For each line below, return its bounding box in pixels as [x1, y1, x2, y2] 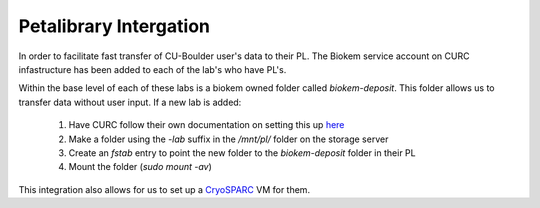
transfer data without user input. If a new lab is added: [18, 96, 242, 108]
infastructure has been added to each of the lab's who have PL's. [18, 63, 287, 75]
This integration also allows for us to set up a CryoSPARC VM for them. [18, 183, 310, 195]
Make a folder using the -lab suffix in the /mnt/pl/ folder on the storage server [68, 133, 389, 145]
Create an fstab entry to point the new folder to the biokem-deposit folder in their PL [68, 146, 416, 159]
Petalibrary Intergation [18, 15, 210, 37]
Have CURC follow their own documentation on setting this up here [68, 119, 345, 131]
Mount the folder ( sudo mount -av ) [68, 161, 212, 173]
